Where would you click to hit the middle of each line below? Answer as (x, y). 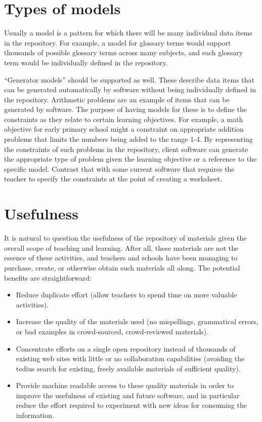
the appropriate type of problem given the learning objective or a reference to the (130, 159)
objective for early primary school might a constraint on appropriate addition (124, 129)
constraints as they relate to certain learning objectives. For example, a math (124, 119)
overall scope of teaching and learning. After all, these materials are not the (121, 247)
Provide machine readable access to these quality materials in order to (125, 385)
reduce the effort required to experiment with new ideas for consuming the (131, 405)
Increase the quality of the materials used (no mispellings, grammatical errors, (137, 321)
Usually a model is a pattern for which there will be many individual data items (128, 33)
